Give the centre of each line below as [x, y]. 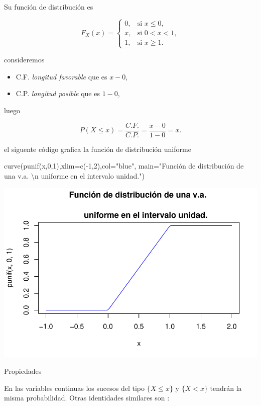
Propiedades [23, 371]
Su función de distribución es [49, 7]
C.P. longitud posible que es [58, 93]
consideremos [24, 60]
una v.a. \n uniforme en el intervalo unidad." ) [74, 175]
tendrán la [226, 388]
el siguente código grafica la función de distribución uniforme [98, 149]
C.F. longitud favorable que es [61, 76]
